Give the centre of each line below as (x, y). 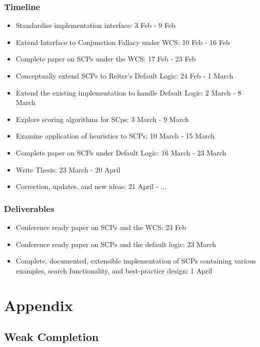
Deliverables (29, 208)
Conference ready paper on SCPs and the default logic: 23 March (116, 244)
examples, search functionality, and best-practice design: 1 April (114, 270)
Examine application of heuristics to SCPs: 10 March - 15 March (115, 136)
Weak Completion (51, 337)
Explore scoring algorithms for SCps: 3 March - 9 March (102, 119)
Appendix (39, 305)
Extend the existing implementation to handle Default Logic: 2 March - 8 (128, 92)
